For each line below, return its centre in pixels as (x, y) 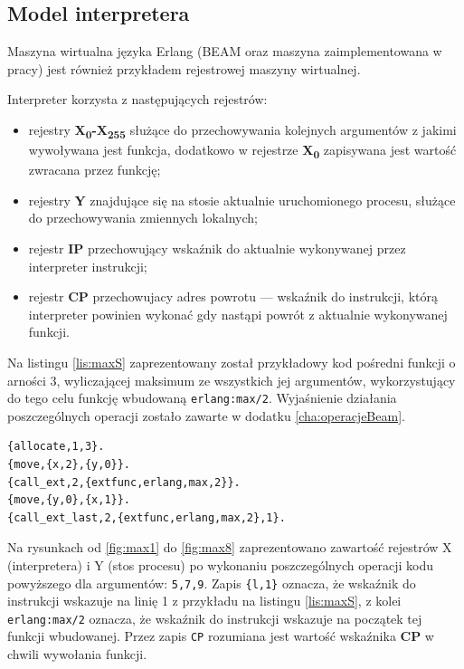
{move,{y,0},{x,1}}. (69, 500)
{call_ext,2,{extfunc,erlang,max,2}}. (124, 482)
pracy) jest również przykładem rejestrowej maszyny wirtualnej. (184, 68)
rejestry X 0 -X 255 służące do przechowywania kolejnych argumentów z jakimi (242, 130)
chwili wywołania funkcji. (77, 654)
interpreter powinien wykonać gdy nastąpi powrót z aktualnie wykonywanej (238, 314)
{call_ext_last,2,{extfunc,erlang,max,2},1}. (147, 517)
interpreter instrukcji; (88, 266)
